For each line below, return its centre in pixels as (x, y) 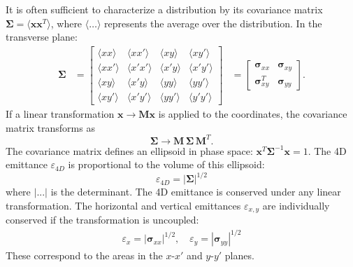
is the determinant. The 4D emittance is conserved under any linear (196, 192)
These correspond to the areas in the (84, 255)
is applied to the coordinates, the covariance (253, 113)
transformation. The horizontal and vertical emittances (123, 205)
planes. (239, 255)
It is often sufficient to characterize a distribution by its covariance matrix (164, 9)
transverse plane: (42, 37)
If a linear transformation (60, 113)
